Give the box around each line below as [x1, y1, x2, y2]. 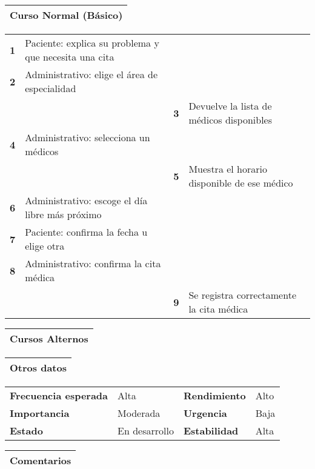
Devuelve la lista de [188, 99, 272, 113]
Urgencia [183, 406, 227, 420]
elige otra [25, 239, 65, 253]
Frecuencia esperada [10, 388, 108, 402]
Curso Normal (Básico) [10, 8, 123, 22]
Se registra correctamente [188, 288, 296, 302]
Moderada [118, 406, 161, 420]
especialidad [25, 81, 76, 95]
